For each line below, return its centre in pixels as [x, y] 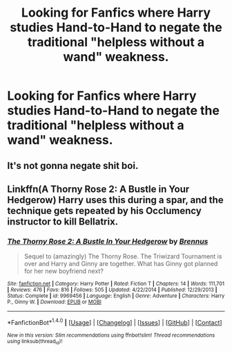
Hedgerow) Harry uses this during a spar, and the [115, 200]
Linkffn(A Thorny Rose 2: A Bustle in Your [98, 189]
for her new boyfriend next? [64, 271]
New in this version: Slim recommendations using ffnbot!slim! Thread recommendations [111, 335]
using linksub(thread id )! [35, 342]
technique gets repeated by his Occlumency [104, 210]
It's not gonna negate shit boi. [73, 165]
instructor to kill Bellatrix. [63, 221]
